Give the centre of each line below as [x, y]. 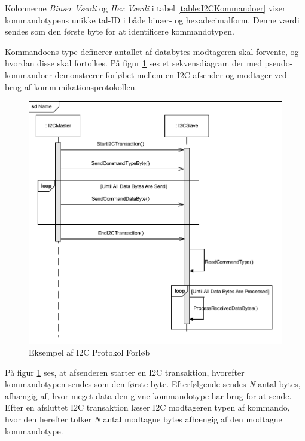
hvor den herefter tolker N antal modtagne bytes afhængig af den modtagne [144, 419]
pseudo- [279, 63]
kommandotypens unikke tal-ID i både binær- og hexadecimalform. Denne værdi [152, 19]
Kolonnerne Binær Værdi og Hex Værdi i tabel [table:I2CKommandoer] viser [145, 8]
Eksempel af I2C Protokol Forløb [89, 352]
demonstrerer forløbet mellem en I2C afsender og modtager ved [171, 74]
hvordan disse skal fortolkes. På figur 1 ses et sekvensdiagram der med [133, 63]
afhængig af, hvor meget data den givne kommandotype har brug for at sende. [148, 395]
